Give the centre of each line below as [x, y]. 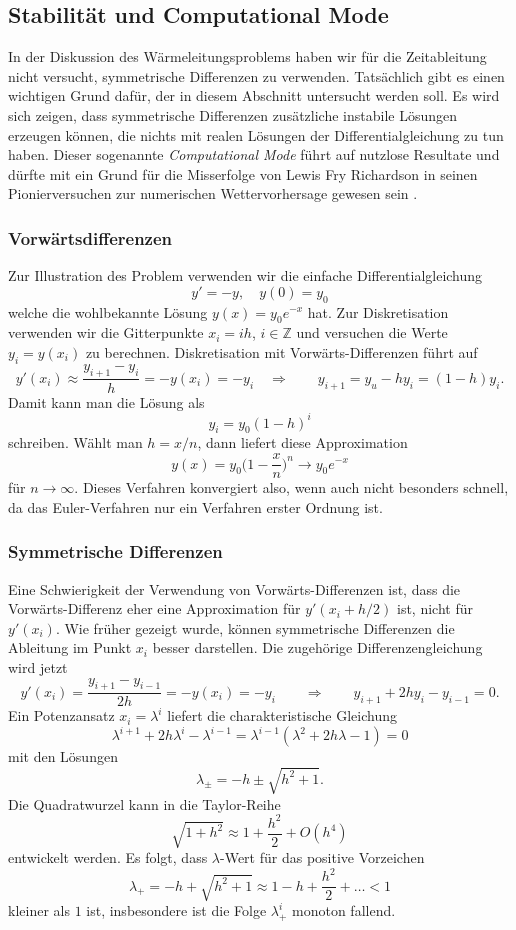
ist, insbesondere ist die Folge [176, 910]
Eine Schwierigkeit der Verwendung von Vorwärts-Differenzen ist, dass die [234, 588]
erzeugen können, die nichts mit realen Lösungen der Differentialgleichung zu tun [256, 134]
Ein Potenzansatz [61, 715]
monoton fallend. [344, 910]
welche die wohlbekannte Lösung [108, 311]
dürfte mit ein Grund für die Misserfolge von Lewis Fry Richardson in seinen [243, 173]
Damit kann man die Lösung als [106, 401]
